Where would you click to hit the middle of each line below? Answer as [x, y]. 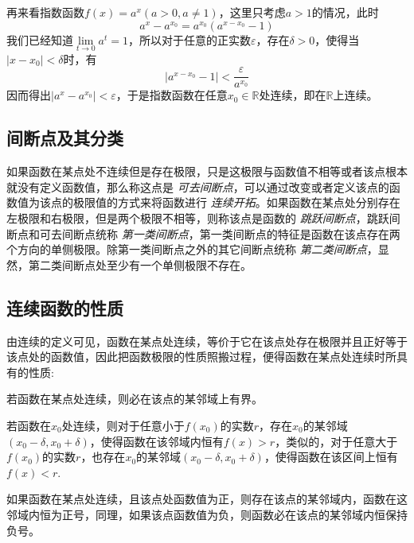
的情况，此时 [345, 12]
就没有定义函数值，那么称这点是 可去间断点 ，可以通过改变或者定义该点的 [198, 186]
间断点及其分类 [65, 138]
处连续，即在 [293, 95]
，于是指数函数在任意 [172, 95]
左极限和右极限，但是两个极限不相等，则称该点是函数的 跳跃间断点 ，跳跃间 [203, 218]
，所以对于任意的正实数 [189, 39]
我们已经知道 [40, 39]
